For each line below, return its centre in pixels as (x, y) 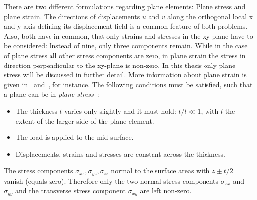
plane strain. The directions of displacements (72, 16)
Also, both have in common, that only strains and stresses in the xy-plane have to (128, 35)
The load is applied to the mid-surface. (75, 137)
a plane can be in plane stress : (51, 94)
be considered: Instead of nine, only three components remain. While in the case (126, 45)
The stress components (39, 170)
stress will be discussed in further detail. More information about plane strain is (125, 75)
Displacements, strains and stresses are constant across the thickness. (121, 154)
